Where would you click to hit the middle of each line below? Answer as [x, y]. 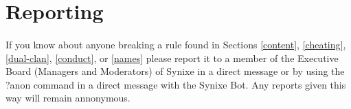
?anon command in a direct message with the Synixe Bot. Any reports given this [176, 84]
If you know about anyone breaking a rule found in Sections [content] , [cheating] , [176, 44]
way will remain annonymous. [68, 98]
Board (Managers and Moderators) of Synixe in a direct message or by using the [175, 71]
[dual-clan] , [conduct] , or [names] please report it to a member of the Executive [172, 58]
